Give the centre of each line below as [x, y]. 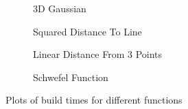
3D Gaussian [60, 8]
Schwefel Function [71, 77]
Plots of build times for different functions [94, 100]
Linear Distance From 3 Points [98, 54]
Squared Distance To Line [87, 31]
